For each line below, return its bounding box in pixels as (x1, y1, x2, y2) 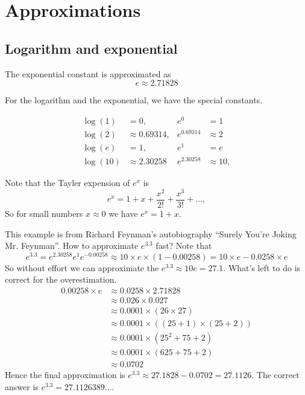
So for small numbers (5, 207, 83, 219)
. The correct (251, 368, 300, 381)
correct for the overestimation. (5, 273, 117, 286)
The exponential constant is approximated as (5, 67, 171, 80)
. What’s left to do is (223, 261, 301, 274)
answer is (5, 380, 39, 393)
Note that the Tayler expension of (5, 176, 130, 189)
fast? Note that (156, 239, 212, 252)
